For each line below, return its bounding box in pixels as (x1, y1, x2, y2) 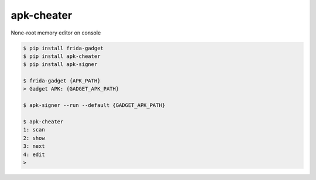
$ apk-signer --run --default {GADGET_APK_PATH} (23, 102, 166, 109)
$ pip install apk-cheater (23, 53, 101, 60)
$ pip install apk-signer (23, 61, 98, 68)
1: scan (23, 126, 45, 133)
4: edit (23, 151, 45, 158)
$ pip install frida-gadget (23, 44, 104, 51)
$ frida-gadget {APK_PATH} (23, 78, 101, 84)
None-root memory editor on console (11, 29, 101, 36)
